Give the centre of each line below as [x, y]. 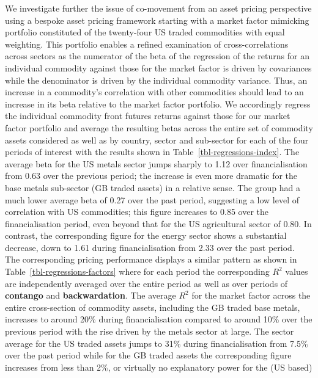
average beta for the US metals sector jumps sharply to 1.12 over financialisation [156, 163]
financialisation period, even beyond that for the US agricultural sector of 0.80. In [158, 223]
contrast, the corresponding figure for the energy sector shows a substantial [146, 235]
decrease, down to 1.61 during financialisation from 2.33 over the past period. [150, 247]
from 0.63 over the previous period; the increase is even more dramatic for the [151, 176]
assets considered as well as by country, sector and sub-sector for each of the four [157, 140]
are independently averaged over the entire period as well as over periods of [146, 283]
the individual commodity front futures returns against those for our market [148, 116]
